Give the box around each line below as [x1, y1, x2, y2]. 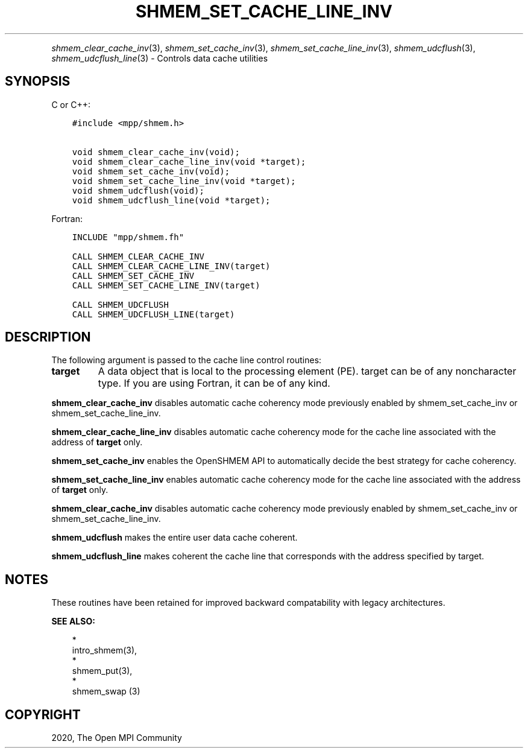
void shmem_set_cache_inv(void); [72, 166, 230, 176]
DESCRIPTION [5, 329, 91, 345]
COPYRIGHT [5, 707, 81, 722]
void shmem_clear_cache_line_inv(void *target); [72, 156, 306, 167]
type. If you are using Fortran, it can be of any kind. [98, 377, 330, 390]
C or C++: [51, 99, 90, 110]
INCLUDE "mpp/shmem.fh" [72, 232, 184, 242]
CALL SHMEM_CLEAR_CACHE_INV [72, 251, 204, 261]
